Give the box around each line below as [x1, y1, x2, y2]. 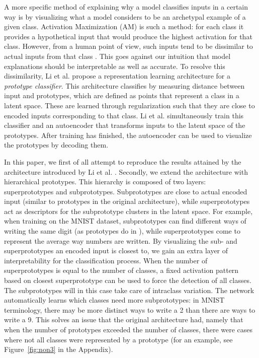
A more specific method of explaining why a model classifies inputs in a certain [4, 2, 248, 12]
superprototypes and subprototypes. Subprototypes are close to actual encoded [4, 186, 247, 196]
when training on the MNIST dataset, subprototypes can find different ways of [4, 216, 246, 226]
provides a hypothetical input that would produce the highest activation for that [4, 31, 252, 41]
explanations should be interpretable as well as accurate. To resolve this [4, 60, 225, 71]
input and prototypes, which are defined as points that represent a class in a [4, 90, 239, 101]
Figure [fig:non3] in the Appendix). [4, 344, 113, 354]
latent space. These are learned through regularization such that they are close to [4, 100, 255, 110]
